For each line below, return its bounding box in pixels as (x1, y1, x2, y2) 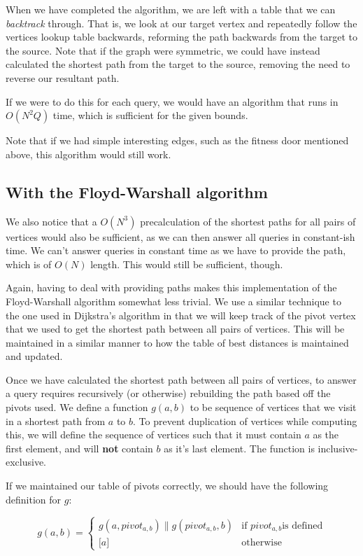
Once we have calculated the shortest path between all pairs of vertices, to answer (6, 372, 357, 387)
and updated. (6, 349, 63, 363)
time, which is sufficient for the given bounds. (52, 108, 248, 123)
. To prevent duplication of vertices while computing (133, 413, 357, 428)
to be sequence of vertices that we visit (190, 400, 357, 415)
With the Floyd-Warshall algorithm (6, 181, 268, 202)
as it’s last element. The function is (164, 440, 315, 455)
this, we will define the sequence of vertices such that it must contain (6, 427, 301, 442)
